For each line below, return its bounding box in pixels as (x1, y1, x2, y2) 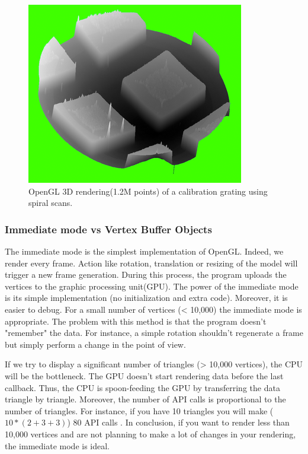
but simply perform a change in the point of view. (5, 338, 186, 350)
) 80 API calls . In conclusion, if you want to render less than (67, 416, 290, 428)
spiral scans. (28, 196, 73, 209)
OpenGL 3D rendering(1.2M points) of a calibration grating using (28, 185, 268, 197)
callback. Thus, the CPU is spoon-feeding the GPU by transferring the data (5, 381, 280, 393)
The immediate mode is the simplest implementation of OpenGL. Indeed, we (5, 245, 284, 257)
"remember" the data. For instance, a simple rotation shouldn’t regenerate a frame (5, 326, 303, 339)
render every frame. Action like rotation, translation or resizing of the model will (5, 256, 298, 269)
